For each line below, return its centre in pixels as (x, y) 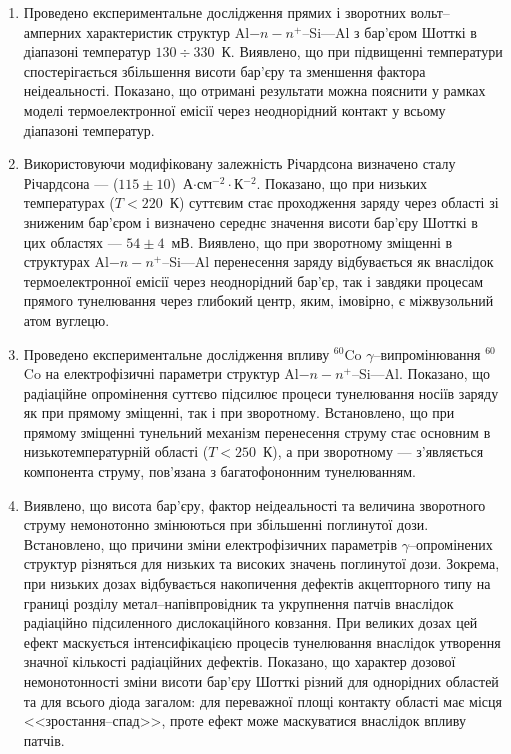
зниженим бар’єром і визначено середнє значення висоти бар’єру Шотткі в (250, 221)
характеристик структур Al (168, 31)
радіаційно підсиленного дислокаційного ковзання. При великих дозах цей (250, 622)
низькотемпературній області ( (116, 451)
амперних (52, 31)
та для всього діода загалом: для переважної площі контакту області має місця (262, 700)
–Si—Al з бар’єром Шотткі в (389, 31)
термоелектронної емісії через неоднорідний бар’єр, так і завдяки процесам (253, 280)
